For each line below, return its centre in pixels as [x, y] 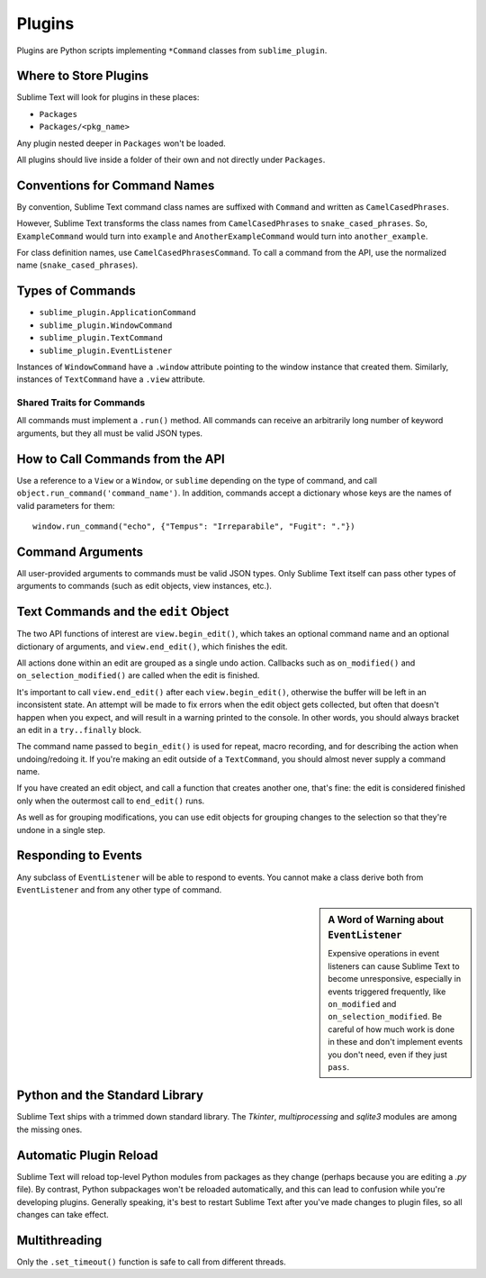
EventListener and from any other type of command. [119, 889]
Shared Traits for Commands [81, 403]
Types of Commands [76, 291]
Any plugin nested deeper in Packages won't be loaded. [121, 143]
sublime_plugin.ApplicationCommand [118, 313]
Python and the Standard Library [110, 1096]
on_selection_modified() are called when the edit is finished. [138, 675]
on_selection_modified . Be [385, 1017]
